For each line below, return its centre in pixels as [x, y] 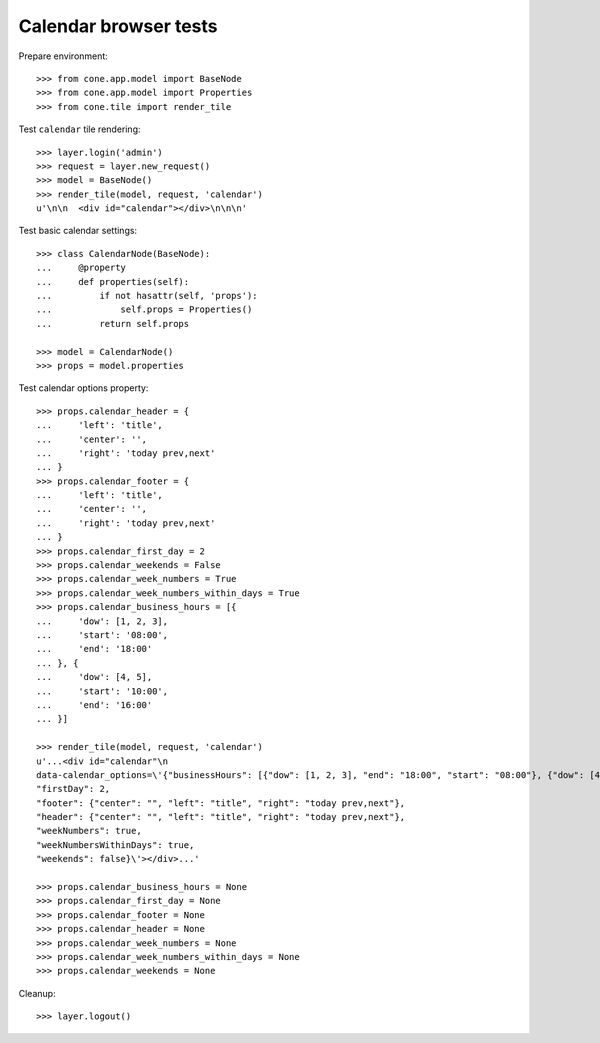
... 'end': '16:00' [94, 704]
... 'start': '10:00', [102, 691]
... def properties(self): [113, 281]
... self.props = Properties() [144, 309]
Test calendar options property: [83, 388]
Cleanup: [37, 993]
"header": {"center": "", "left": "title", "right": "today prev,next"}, [221, 817]
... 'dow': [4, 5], [94, 677]
